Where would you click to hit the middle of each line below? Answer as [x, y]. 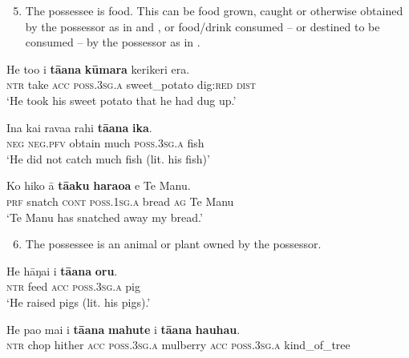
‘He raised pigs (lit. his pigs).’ [79, 302]
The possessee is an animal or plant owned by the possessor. [173, 244]
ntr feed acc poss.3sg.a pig [74, 286]
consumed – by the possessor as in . [113, 42]
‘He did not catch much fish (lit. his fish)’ [108, 158]
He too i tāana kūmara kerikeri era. [98, 68]
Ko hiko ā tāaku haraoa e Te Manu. [99, 185]
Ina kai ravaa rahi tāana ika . [79, 127]
